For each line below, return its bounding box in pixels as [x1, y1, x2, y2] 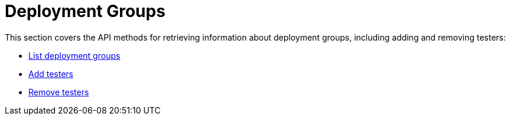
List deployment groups [28, 50, 121, 61]
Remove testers [28, 86, 89, 97]
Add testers [28, 68, 74, 79]
